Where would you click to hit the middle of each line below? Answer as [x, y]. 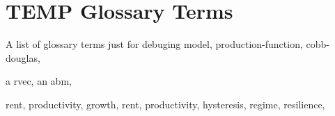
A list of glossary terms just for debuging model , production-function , [154, 44]
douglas [22, 57]
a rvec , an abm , [39, 81]
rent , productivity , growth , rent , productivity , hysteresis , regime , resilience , [165, 104]
